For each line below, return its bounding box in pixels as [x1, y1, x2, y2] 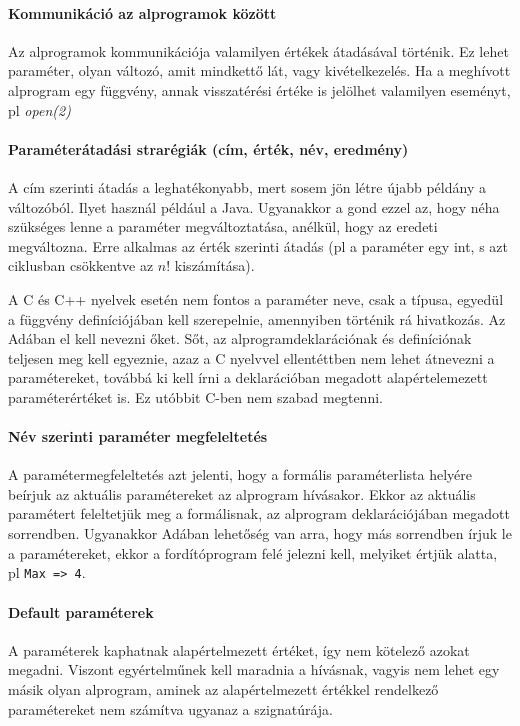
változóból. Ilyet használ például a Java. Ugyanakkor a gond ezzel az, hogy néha [8, 196, 500, 217]
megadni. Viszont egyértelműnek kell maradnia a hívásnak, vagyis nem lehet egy [8, 659, 500, 680]
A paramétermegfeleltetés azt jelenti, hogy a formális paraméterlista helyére [8, 464, 472, 485]
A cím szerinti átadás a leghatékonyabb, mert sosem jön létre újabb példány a [8, 176, 486, 197]
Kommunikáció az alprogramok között [8, 2, 277, 23]
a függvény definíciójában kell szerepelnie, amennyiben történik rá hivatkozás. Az [8, 308, 506, 329]
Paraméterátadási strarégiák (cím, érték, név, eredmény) [8, 138, 409, 159]
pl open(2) [8, 99, 71, 120]
